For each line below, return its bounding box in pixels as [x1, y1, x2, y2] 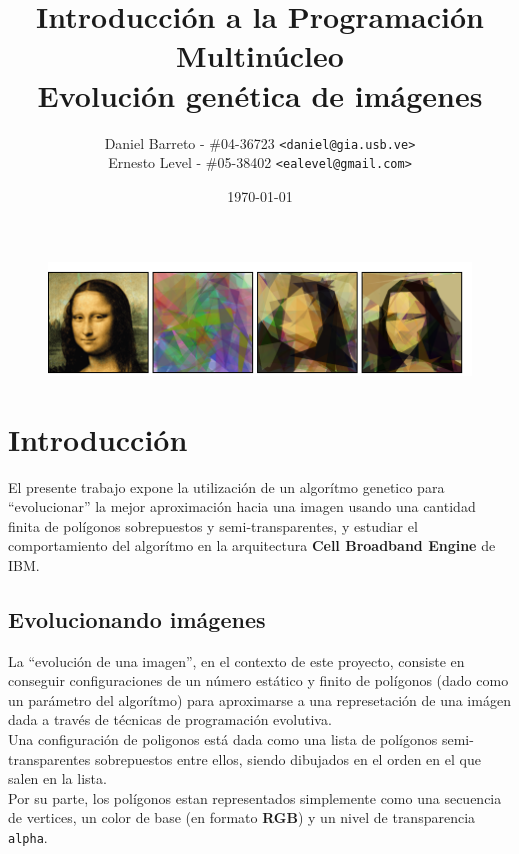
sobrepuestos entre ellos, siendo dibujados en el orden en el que [94, 748, 481, 769]
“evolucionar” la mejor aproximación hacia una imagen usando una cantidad [8, 496, 476, 517]
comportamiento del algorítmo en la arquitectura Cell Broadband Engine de [8, 535, 496, 556]
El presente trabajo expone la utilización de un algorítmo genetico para [8, 476, 445, 497]
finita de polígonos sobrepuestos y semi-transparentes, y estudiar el [8, 515, 418, 536]
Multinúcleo [176, 35, 344, 76]
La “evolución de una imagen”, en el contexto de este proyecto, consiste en [8, 650, 465, 671]
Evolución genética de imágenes [37, 74, 483, 115]
